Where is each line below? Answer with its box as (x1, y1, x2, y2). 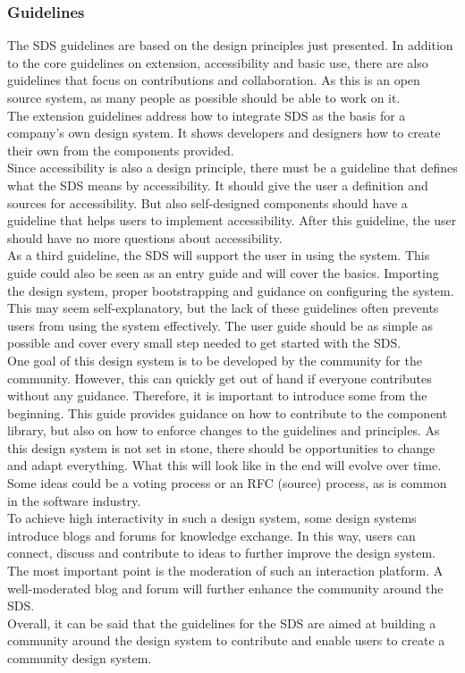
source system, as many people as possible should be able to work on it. (7, 88, 401, 106)
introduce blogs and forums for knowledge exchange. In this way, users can (7, 526, 416, 544)
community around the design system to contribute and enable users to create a (7, 631, 445, 650)
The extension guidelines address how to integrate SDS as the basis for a (7, 105, 406, 124)
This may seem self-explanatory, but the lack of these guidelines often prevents (7, 299, 439, 317)
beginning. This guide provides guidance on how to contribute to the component (7, 403, 448, 422)
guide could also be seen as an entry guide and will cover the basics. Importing (7, 263, 439, 282)
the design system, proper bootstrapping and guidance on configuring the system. (7, 281, 454, 299)
